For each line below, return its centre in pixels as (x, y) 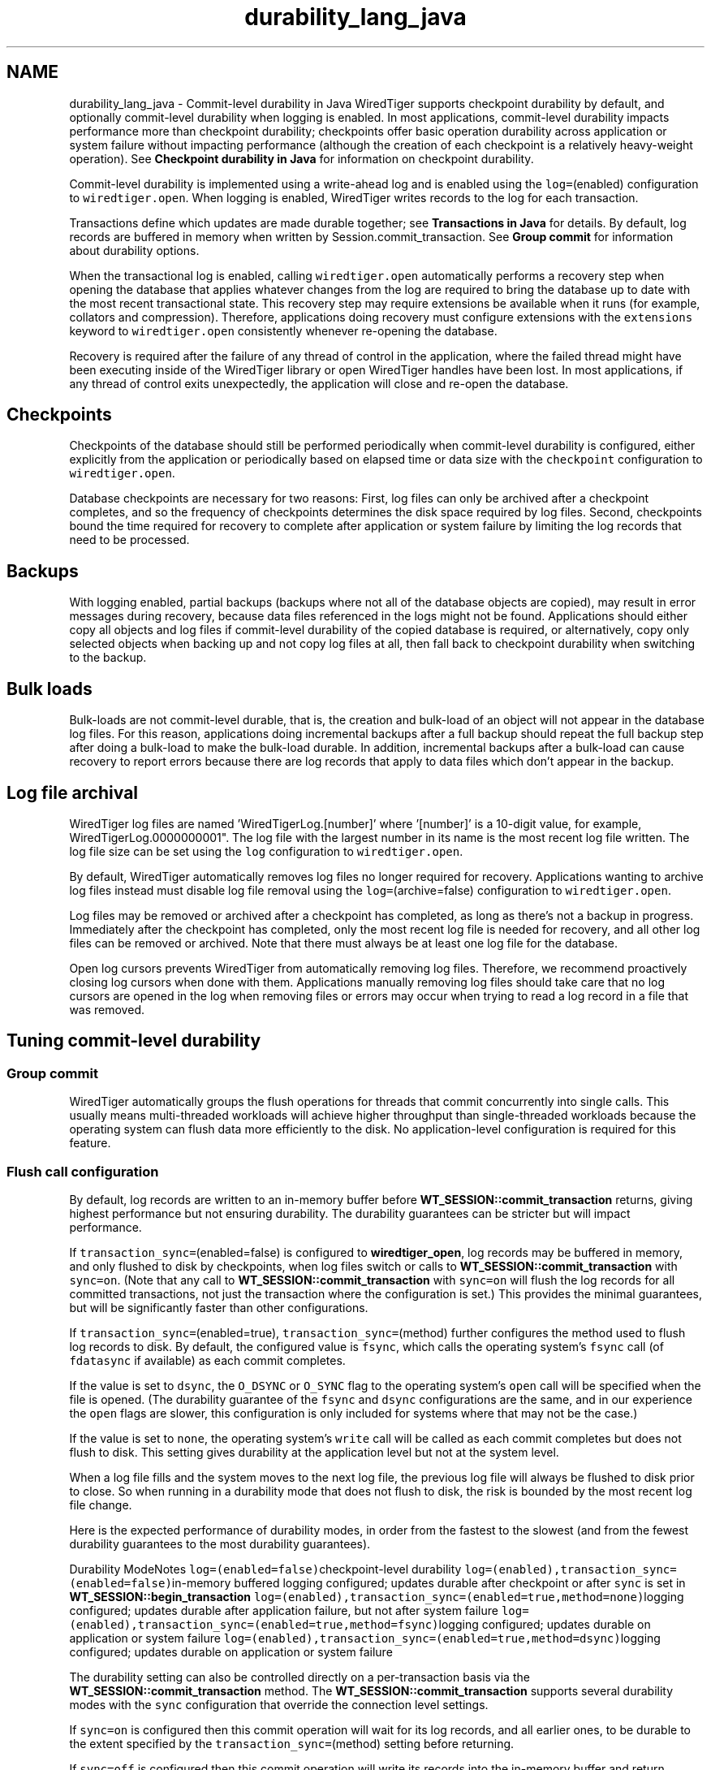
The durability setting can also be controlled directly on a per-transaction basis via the (299, 1677)
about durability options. (134, 250)
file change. (101, 1504)
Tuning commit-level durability (134, 1041)
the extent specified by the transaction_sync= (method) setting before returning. (292, 1743)
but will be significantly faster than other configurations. (219, 1307)
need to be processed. (129, 540)
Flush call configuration (83, 1171)
